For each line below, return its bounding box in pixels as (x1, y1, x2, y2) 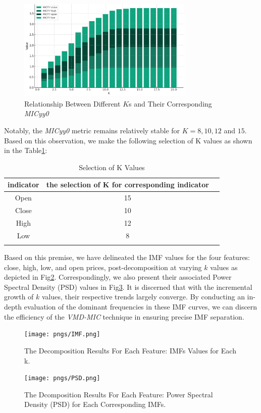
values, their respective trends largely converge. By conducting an (42, 291, 245, 302)
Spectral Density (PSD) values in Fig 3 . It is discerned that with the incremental (4, 281, 252, 292)
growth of (4, 291, 34, 302)
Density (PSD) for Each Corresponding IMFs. (24, 399, 166, 409)
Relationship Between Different (24, 98, 121, 109)
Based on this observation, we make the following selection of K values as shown (4, 135, 252, 145)
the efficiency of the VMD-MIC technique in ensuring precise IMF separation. (4, 311, 244, 322)
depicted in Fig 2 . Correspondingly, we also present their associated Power (4, 272, 232, 282)
